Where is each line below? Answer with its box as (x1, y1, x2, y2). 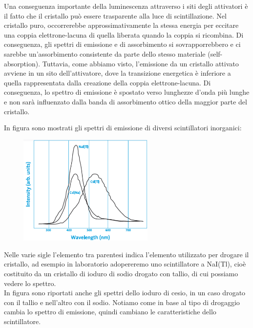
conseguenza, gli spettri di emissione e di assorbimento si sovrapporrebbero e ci (4, 39, 241, 49)
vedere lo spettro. (4, 278, 56, 288)
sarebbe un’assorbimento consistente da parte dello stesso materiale (4, 48, 206, 59)
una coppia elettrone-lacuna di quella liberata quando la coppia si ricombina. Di (4, 29, 244, 40)
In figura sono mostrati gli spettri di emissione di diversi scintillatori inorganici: (4, 123, 242, 133)
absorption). (4, 58, 41, 68)
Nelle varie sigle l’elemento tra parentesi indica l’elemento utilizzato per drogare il (4, 249, 249, 259)
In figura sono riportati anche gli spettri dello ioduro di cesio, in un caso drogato (4, 287, 246, 298)
